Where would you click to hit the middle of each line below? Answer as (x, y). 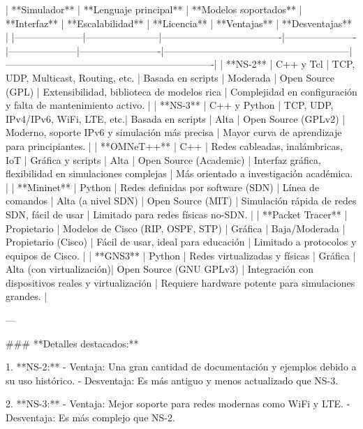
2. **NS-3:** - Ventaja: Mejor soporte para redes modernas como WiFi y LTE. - (178, 404)
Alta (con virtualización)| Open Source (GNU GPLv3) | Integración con (160, 269)
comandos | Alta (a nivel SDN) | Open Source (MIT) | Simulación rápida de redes (181, 201)
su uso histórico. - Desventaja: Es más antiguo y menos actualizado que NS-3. (172, 380)
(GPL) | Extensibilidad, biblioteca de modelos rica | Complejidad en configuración (181, 91)
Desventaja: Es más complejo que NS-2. (90, 417)
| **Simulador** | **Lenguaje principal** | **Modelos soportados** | (154, 9)
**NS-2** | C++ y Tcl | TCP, (290, 64)
